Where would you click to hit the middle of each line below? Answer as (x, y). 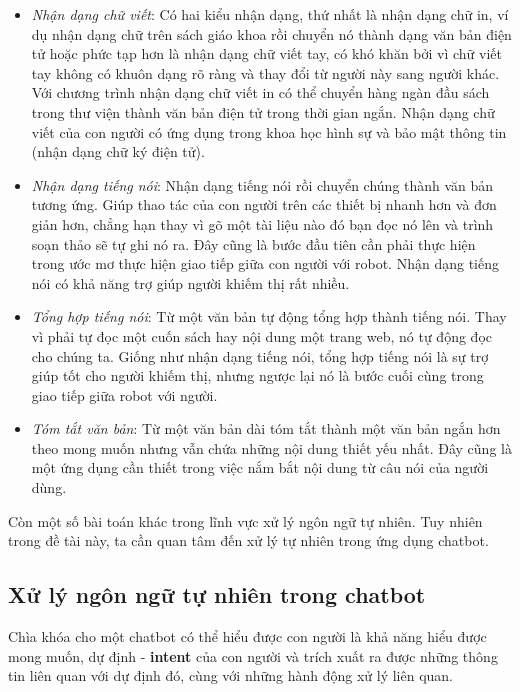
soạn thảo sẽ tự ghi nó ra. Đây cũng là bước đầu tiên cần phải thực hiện (253, 243)
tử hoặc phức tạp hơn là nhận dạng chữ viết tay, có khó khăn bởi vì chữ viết (267, 53)
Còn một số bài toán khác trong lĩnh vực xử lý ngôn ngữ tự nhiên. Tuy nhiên (245, 520)
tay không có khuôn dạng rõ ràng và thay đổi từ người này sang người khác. (265, 72)
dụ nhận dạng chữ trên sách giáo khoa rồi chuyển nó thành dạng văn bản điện (271, 33)
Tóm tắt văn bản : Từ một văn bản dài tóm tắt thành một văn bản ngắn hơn (266, 428)
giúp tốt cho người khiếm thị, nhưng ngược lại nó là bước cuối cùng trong (257, 375)
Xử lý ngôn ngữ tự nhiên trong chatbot (217, 594)
